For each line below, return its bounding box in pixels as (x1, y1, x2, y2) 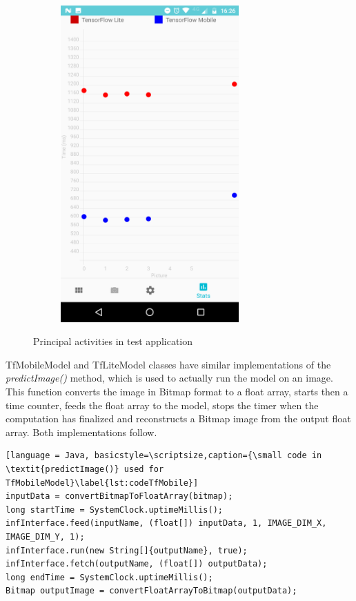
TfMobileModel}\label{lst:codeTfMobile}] (6, 477, 199, 488)
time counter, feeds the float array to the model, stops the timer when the (6, 397, 319, 412)
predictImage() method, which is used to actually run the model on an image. (6, 371, 333, 385)
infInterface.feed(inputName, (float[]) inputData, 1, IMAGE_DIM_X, (6, 518, 327, 529)
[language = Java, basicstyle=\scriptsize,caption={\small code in (6, 451, 322, 461)
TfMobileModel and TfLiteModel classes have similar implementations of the (6, 357, 331, 371)
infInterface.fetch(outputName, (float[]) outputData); (6, 559, 268, 569)
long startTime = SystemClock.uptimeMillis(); (6, 504, 223, 515)
